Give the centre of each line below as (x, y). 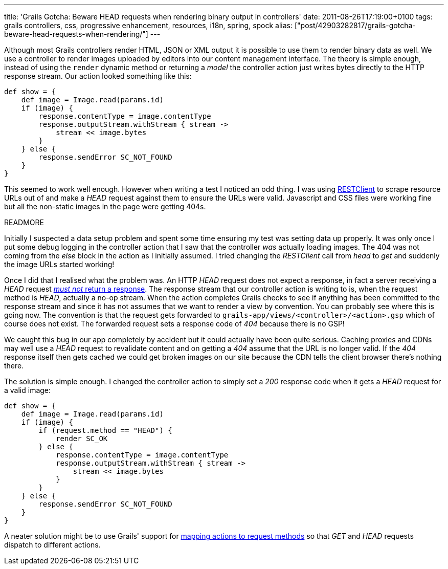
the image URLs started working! (59, 264)
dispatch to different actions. (52, 545)
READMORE (24, 222)
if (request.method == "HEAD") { (105, 430)
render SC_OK (82, 439)
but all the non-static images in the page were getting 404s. (105, 206)
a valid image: (28, 390)
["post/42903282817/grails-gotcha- (355, 25)
